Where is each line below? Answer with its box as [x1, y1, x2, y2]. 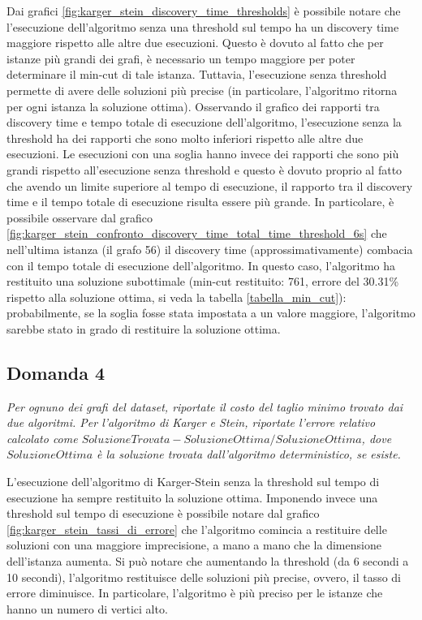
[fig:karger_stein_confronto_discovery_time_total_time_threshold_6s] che [6, 225, 387, 242]
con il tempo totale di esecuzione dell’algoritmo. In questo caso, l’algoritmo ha [6, 256, 396, 273]
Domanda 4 [6, 360, 105, 385]
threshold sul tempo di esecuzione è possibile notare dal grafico [6, 505, 320, 522]
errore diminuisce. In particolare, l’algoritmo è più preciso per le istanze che [6, 584, 383, 601]
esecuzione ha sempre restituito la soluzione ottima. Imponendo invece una [6, 489, 378, 506]
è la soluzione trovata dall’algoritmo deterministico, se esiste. [97, 446, 401, 463]
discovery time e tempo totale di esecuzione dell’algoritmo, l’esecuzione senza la [6, 114, 402, 131]
